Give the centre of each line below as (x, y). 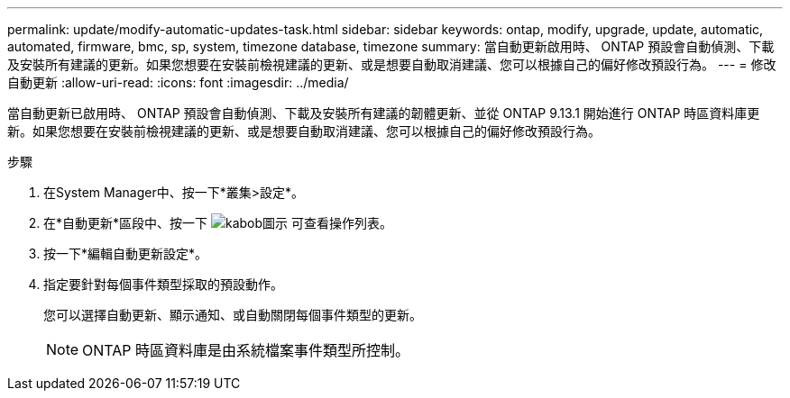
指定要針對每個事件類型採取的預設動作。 (163, 284)
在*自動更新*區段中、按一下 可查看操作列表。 (218, 223)
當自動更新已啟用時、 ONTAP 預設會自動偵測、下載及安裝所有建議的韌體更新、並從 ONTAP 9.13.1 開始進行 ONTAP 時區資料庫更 (384, 113)
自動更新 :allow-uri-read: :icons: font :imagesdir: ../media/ (178, 82)
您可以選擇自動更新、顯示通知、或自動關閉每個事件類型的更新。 (233, 315)
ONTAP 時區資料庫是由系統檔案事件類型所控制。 (246, 350)
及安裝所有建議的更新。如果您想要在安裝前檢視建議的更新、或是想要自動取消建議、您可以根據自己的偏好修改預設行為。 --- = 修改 (392, 64)
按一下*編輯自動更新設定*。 (126, 253)
